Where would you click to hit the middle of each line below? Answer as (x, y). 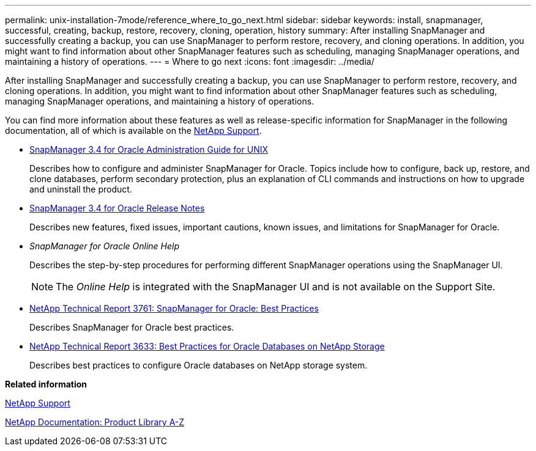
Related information (46, 384)
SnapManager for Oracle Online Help (105, 246)
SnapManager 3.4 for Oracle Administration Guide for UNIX (149, 149)
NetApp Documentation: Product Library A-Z (95, 422)
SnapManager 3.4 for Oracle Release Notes (117, 208)
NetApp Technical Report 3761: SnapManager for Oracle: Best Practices (174, 308)
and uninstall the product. (81, 189)
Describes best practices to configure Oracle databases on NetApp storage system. (199, 365)
